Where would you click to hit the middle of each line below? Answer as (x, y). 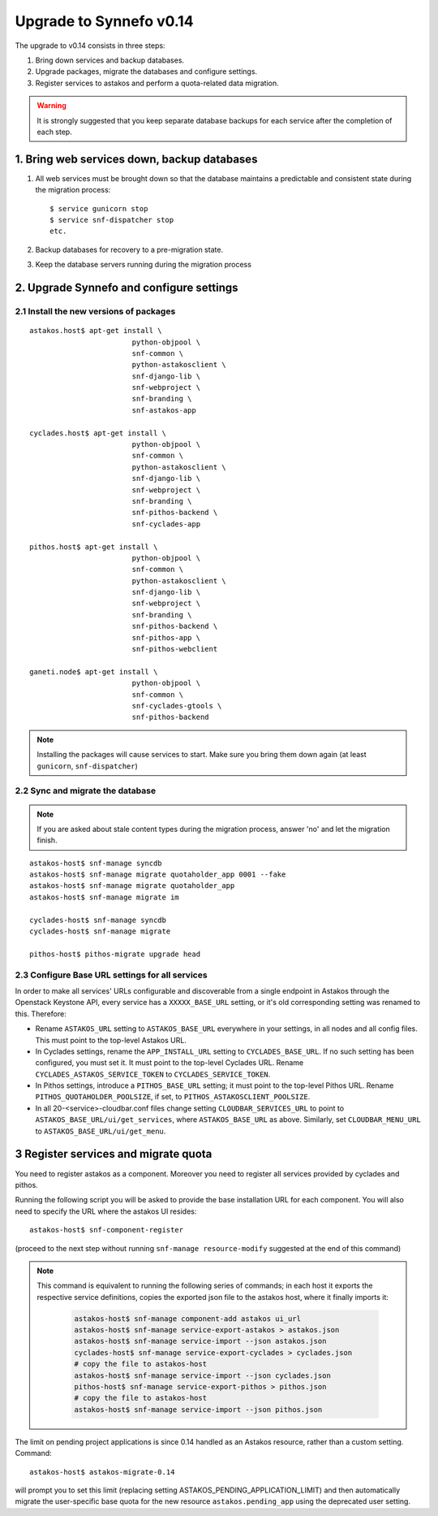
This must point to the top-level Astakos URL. (111, 1040)
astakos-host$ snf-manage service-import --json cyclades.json (203, 1375)
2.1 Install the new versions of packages (95, 311)
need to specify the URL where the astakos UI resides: (106, 1211)
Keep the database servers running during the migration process (143, 265)
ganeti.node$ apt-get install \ (94, 671)
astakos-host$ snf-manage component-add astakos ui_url (188, 1319)
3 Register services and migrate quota (114, 1154)
